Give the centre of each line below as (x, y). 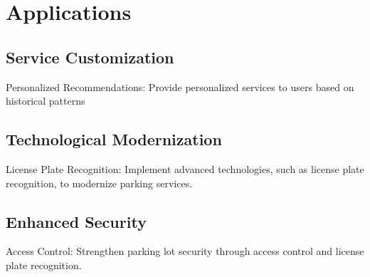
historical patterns (46, 101)
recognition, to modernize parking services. (99, 183)
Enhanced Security (76, 221)
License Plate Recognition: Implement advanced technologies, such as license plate (185, 168)
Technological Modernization (114, 139)
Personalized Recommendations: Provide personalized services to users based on (180, 87)
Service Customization (90, 57)
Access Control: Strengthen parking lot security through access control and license (185, 251)
